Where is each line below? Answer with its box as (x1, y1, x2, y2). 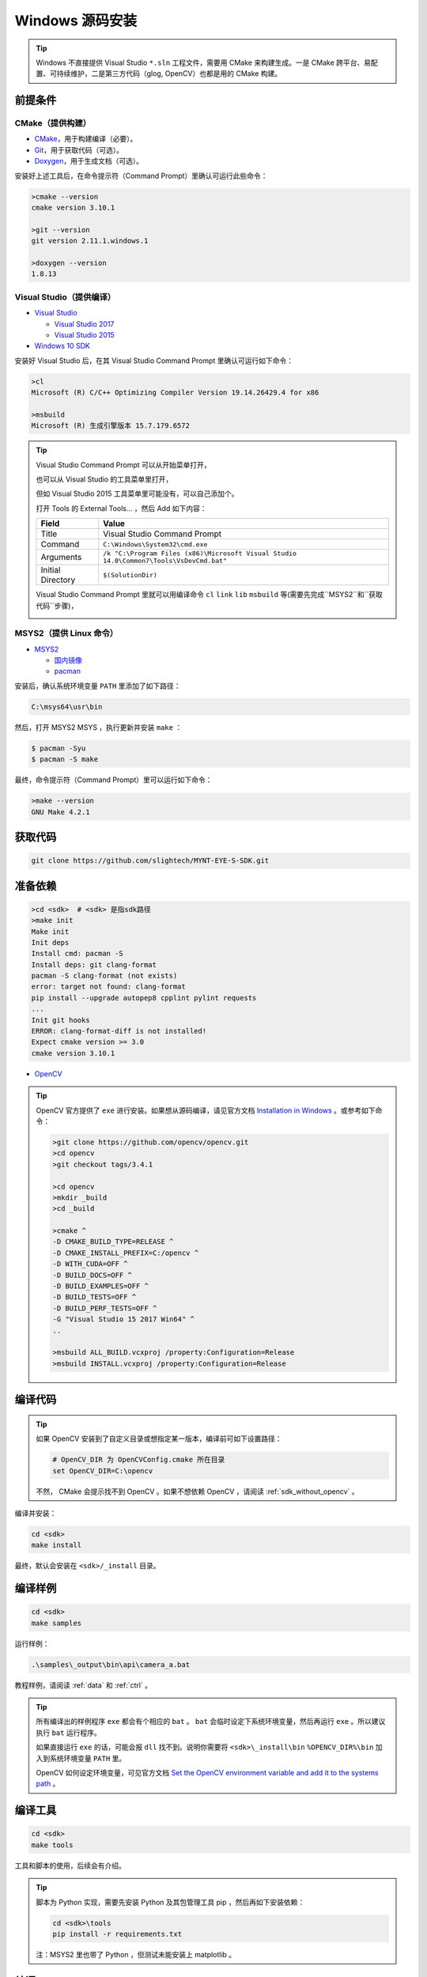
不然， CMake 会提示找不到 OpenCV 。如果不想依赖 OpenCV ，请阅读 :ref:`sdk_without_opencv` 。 (36, 1487, 359, 1496)
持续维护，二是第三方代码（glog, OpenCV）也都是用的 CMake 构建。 (56, 69, 282, 78)
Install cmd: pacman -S (31, 949, 124, 958)
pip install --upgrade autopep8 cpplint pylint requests (31, 993, 257, 1002)
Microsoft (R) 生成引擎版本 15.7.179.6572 (31, 421, 190, 430)
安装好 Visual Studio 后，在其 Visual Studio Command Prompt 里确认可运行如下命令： (14, 356, 294, 365)
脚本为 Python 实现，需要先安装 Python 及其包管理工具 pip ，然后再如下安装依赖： (36, 1897, 305, 1907)
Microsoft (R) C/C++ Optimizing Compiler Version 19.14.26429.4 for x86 (31, 388, 319, 397)
